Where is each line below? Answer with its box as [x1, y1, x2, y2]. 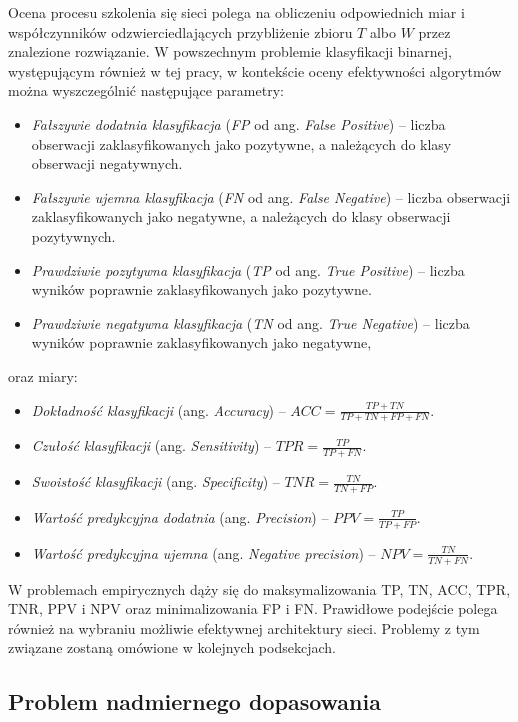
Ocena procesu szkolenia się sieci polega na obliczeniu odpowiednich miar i [8, 2, 465, 22]
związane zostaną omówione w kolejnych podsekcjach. [8, 637, 336, 658]
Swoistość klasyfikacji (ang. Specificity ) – [31, 471, 280, 492]
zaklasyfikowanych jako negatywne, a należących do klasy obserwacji [31, 206, 451, 227]
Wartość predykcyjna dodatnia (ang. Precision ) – [31, 506, 329, 527]
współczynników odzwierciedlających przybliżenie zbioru [8, 21, 353, 42]
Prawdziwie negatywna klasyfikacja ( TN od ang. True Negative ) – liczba [31, 312, 470, 333]
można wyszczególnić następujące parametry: [8, 80, 284, 101]
